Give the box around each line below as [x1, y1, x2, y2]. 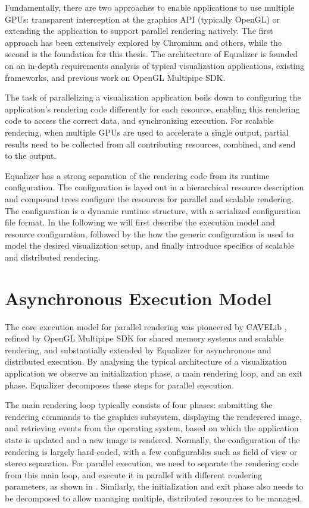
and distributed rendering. [5, 250, 101, 263]
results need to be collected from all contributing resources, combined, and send [5, 137, 296, 150]
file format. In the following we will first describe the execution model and [5, 216, 275, 228]
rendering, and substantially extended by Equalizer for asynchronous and [5, 343, 271, 356]
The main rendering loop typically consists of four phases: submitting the [5, 399, 273, 411]
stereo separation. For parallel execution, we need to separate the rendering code [5, 457, 299, 469]
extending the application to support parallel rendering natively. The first [5, 24, 273, 37]
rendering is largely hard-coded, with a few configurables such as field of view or [5, 445, 298, 457]
